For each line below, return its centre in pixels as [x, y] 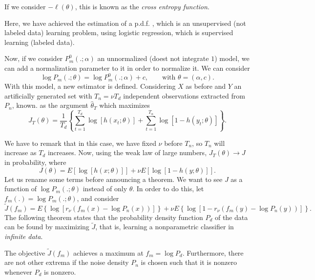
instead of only [105, 189]
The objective [25, 252]
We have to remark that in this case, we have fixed [80, 143]
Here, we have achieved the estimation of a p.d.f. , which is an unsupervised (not [125, 23]
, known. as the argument [50, 105]
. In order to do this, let [168, 189]
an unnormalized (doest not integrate [153, 58]
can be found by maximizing [47, 227]
